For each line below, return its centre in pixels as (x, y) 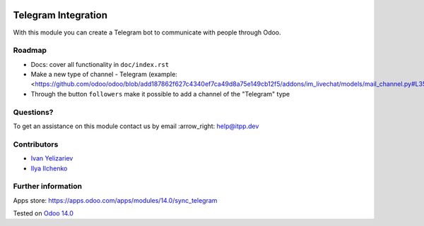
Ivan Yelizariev (52, 158)
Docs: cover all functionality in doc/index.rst (100, 64)
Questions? (33, 112)
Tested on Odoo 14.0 (43, 213)
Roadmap (30, 51)
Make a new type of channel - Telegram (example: (104, 75)
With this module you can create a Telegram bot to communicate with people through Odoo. (147, 32)
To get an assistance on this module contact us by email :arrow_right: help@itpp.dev (136, 126)
